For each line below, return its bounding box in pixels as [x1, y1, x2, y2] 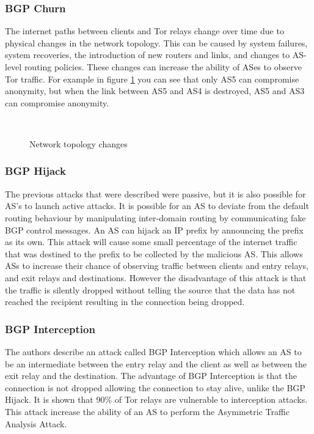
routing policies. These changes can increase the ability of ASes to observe [24, 61, 302, 73]
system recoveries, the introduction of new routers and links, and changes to [5, 48, 290, 61]
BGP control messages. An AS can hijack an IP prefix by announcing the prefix [5, 223, 304, 236]
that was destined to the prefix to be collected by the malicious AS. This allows [5, 247, 303, 260]
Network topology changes [29, 137, 128, 150]
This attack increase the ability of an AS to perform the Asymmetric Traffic [5, 405, 290, 417]
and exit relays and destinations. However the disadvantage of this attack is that [5, 271, 307, 284]
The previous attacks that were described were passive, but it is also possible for [5, 187, 306, 200]
